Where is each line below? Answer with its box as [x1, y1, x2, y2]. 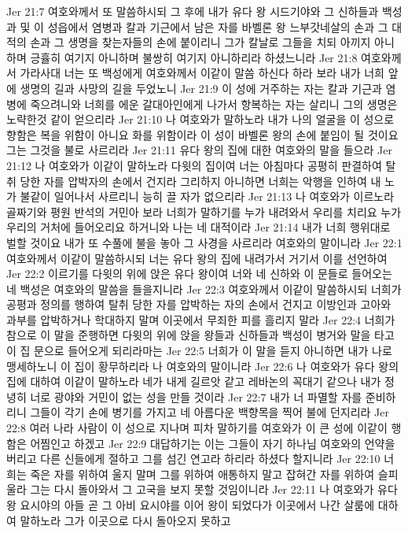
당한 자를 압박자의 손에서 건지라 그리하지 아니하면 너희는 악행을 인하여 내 [20, 172, 381, 189]
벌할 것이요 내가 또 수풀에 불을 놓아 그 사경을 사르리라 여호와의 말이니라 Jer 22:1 [6, 234, 402, 250]
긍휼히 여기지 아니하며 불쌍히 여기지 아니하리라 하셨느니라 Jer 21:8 [30, 49, 358, 65]
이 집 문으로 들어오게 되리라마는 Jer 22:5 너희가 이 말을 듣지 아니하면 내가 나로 [6, 342, 392, 359]
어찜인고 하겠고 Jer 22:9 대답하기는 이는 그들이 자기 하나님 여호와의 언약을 [30, 435, 395, 451]
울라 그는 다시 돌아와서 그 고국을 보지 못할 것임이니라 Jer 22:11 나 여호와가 [6, 481, 374, 498]
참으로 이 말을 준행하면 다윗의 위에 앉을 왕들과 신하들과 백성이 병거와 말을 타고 [6, 327, 395, 343]
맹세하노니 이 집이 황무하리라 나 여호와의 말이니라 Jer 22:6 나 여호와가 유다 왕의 [6, 357, 399, 374]
